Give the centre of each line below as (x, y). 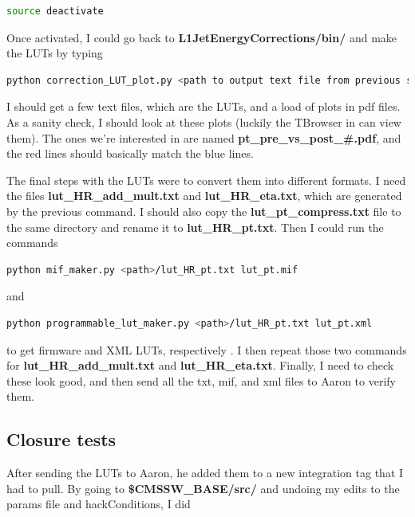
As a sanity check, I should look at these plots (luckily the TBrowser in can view (204, 121)
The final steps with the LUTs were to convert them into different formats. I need (206, 180)
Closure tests (61, 439)
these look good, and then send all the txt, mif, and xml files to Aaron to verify (201, 380)
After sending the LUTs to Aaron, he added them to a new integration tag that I (205, 473)
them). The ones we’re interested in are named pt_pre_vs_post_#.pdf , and (204, 137)
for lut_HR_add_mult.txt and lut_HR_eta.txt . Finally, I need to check (200, 365)
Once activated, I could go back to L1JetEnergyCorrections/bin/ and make (202, 37)
